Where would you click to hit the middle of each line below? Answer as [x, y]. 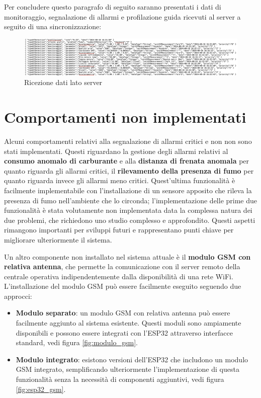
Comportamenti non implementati [125, 117]
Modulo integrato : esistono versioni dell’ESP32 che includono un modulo [132, 359]
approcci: [18, 296]
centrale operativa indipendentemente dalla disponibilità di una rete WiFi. [119, 276]
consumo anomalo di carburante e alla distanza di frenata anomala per [127, 161]
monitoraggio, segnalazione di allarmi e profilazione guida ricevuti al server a [122, 16]
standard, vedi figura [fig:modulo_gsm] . [77, 342]
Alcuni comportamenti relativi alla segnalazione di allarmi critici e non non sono [128, 141]
